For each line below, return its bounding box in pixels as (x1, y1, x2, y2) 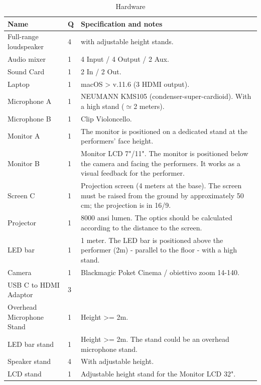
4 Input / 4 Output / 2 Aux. (81, 53, 169, 64)
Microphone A (8, 96, 52, 106)
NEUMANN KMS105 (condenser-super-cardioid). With (81, 91, 251, 101)
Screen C (8, 190, 35, 200)
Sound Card (8, 66, 45, 76)
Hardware (115, 1, 146, 11)
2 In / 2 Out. (81, 66, 121, 76)
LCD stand (8, 368, 42, 379)
